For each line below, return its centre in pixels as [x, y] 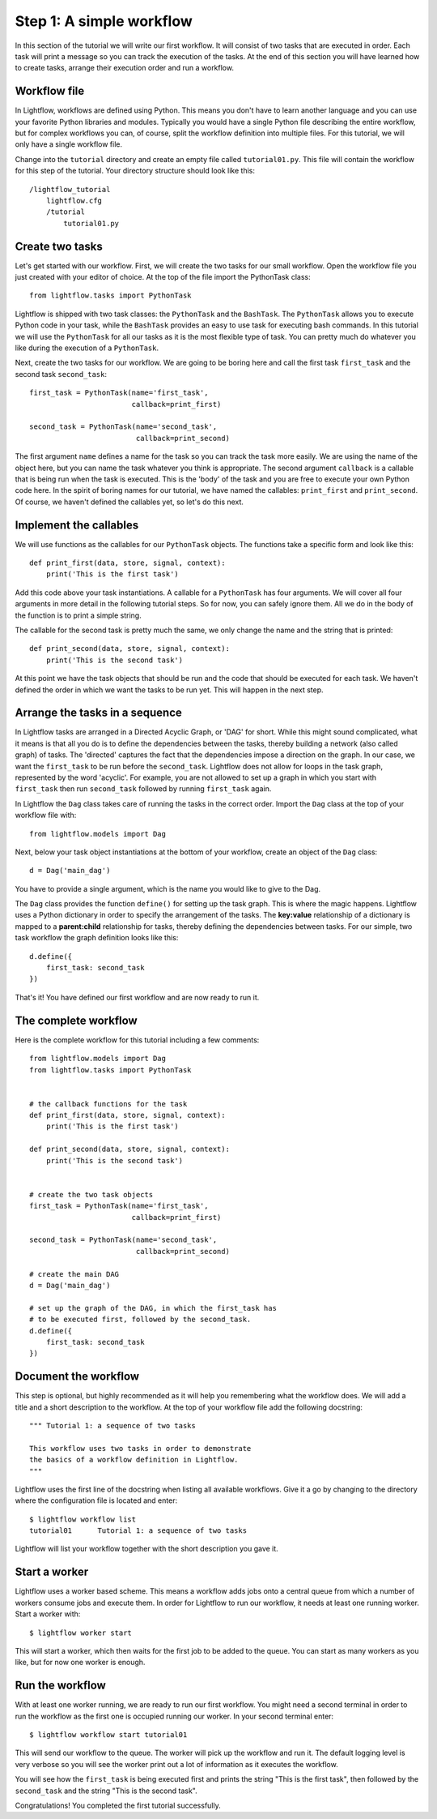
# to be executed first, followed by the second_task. [140, 1320]
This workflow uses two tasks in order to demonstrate [140, 1448]
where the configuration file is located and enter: [96, 1500]
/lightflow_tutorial [70, 189]
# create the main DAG [74, 1274]
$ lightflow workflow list [83, 1519]
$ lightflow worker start [81, 1633]
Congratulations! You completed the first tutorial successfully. [118, 1805]
